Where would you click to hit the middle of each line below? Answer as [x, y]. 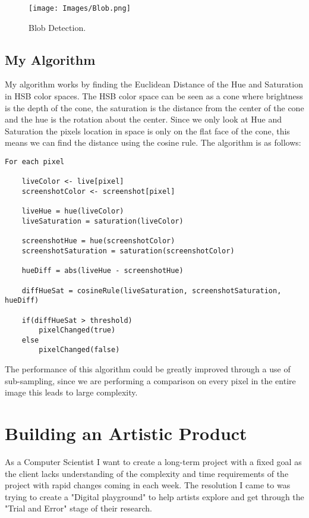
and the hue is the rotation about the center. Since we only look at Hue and [144, 119]
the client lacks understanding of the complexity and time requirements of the [147, 473]
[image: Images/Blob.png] [80, 8]
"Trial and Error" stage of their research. [78, 508]
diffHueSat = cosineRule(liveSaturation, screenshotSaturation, [152, 291]
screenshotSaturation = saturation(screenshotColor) [128, 251]
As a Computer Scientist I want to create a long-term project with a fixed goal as [153, 462]
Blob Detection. [57, 27]
